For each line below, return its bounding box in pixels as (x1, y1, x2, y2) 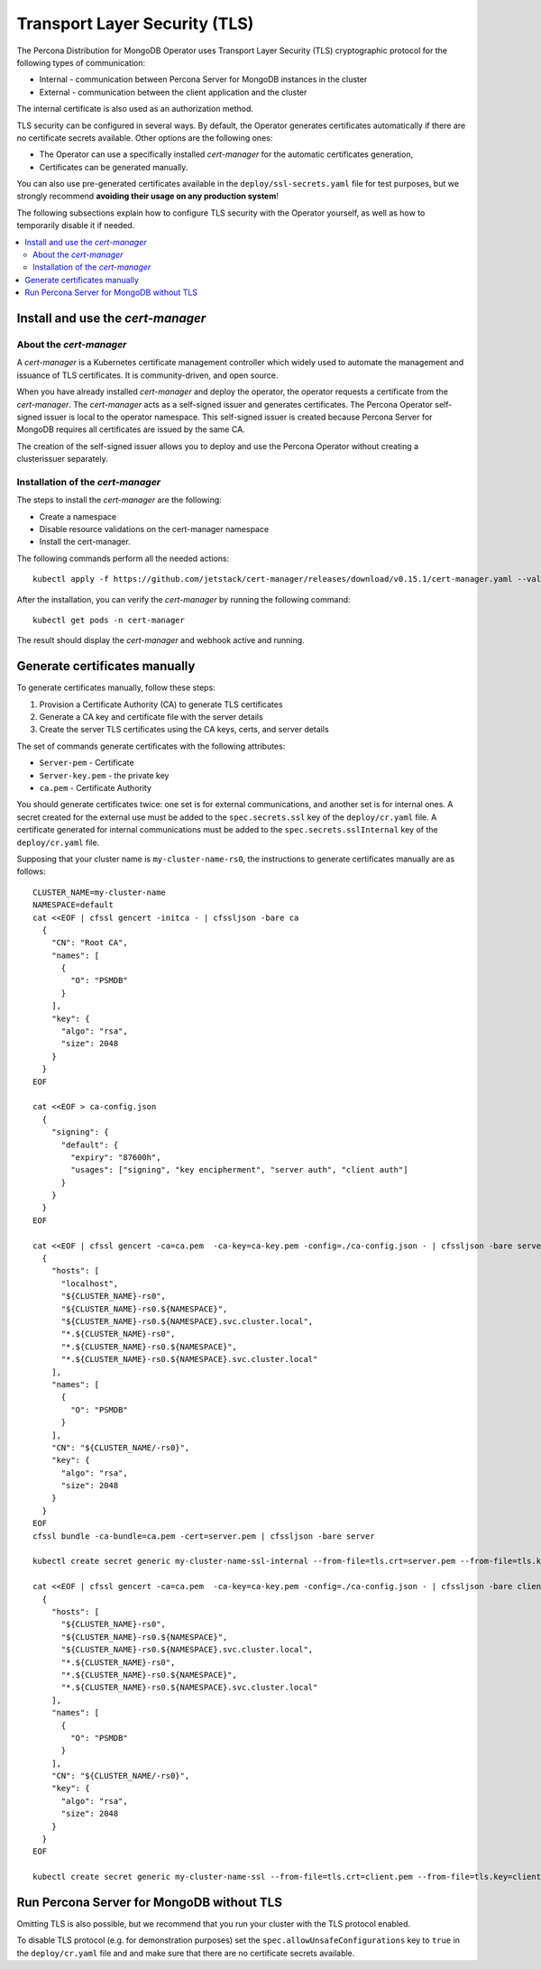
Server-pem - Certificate (39, 758, 134, 768)
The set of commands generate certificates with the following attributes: (16, 741, 286, 751)
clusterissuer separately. (16, 454, 108, 465)
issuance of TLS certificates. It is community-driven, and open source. (16, 370, 279, 381)
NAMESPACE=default (32, 900, 115, 910)
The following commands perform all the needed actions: (16, 553, 230, 564)
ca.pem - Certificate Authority (39, 782, 152, 793)
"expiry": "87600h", (70, 1152, 161, 1163)
